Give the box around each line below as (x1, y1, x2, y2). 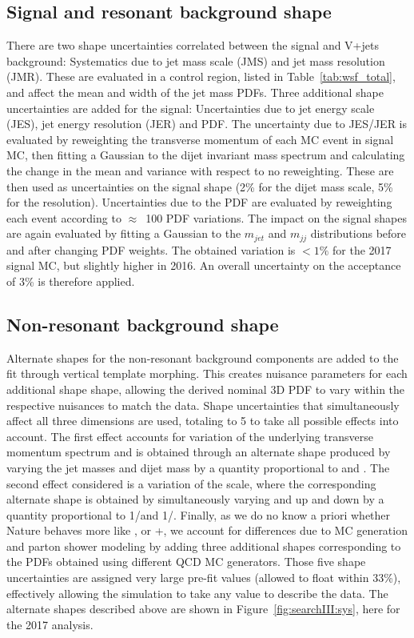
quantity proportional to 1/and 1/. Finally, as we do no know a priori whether (6, 506, 391, 523)
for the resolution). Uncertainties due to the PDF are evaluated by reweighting (6, 194, 392, 211)
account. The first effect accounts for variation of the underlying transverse (6, 427, 374, 444)
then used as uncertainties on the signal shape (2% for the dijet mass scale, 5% (6, 178, 393, 195)
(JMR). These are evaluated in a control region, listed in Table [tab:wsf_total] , (6, 68, 396, 85)
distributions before (310, 225, 407, 242)
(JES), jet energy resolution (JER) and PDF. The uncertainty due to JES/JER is (6, 115, 408, 132)
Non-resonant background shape (6, 311, 279, 336)
